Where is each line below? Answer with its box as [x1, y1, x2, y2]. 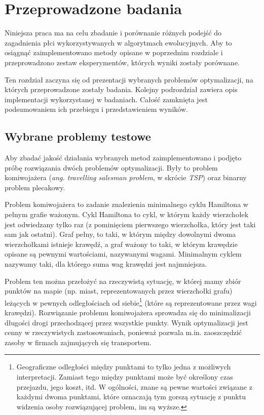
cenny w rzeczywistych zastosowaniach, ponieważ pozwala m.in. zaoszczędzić [5, 327, 242, 338]
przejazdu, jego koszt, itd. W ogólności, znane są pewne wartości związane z [16, 381, 252, 392]
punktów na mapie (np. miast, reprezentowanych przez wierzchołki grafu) [5, 285, 233, 296]
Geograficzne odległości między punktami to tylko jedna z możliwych [16, 361, 231, 372]
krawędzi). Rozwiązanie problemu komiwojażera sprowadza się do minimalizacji [5, 307, 251, 318]
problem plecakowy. [5, 182, 65, 192]
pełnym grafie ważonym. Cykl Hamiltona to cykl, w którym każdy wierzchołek [5, 209, 249, 220]
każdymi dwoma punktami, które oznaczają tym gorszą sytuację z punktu [16, 391, 246, 402]
